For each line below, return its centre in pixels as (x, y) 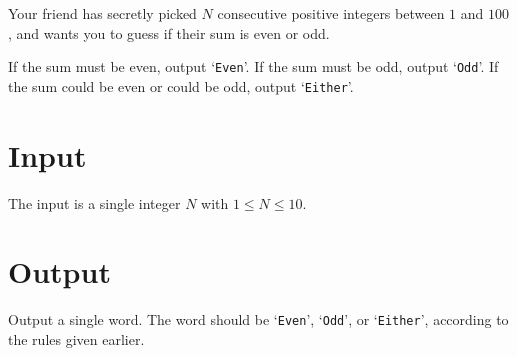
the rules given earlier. (76, 339)
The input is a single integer (94, 202)
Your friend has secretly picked (102, 13)
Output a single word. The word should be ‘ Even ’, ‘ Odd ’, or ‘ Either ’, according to (258, 319)
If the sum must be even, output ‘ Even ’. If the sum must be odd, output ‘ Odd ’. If (253, 66)
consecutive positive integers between (331, 13)
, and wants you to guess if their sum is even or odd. (169, 32)
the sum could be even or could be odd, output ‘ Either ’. (181, 85)
